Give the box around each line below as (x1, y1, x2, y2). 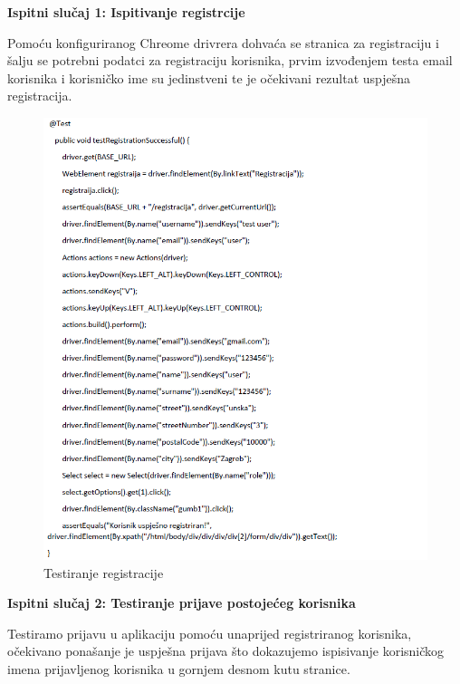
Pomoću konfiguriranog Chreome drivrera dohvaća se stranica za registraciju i (7, 33, 439, 52)
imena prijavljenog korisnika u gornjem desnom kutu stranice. (7, 659, 350, 678)
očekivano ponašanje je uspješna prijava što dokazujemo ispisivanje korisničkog (7, 641, 445, 660)
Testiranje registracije (43, 563, 164, 582)
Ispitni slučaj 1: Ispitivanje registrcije (7, 3, 245, 21)
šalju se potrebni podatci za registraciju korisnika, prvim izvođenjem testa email (7, 51, 453, 70)
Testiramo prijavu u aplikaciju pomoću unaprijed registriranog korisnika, (7, 623, 412, 642)
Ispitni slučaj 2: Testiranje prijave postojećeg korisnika (7, 593, 356, 612)
